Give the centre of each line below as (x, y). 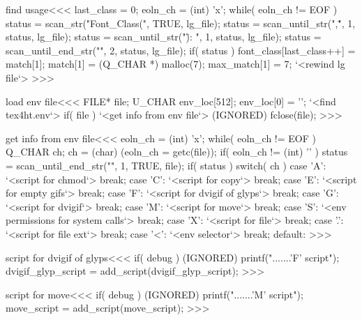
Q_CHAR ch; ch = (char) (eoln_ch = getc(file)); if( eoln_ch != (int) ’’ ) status (177, 152)
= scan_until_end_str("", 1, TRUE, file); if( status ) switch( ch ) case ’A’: (166, 165)
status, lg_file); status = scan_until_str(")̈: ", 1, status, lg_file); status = (164, 37)
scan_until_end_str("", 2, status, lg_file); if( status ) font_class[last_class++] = (181, 50)
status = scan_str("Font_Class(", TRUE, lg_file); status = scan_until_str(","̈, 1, (181, 23)
